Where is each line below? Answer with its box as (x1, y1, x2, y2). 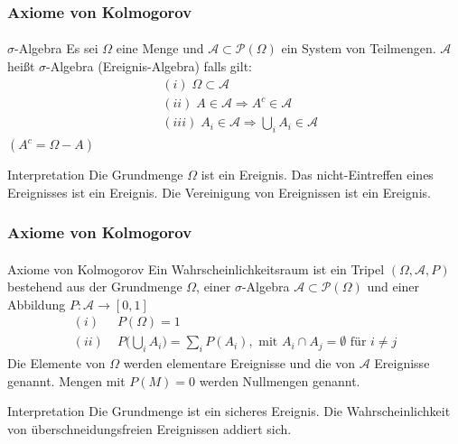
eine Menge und (116, 39, 204, 58)
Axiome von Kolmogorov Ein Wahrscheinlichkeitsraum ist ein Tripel (7, 259, 385, 278)
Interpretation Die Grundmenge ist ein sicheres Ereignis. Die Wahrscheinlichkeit (7, 402, 451, 421)
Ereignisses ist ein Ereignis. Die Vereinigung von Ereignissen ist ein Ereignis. (7, 182, 431, 201)
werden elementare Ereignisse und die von (123, 354, 355, 373)
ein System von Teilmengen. (281, 39, 436, 58)
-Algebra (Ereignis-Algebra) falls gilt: (46, 57, 252, 76)
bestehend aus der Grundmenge (7, 277, 182, 296)
